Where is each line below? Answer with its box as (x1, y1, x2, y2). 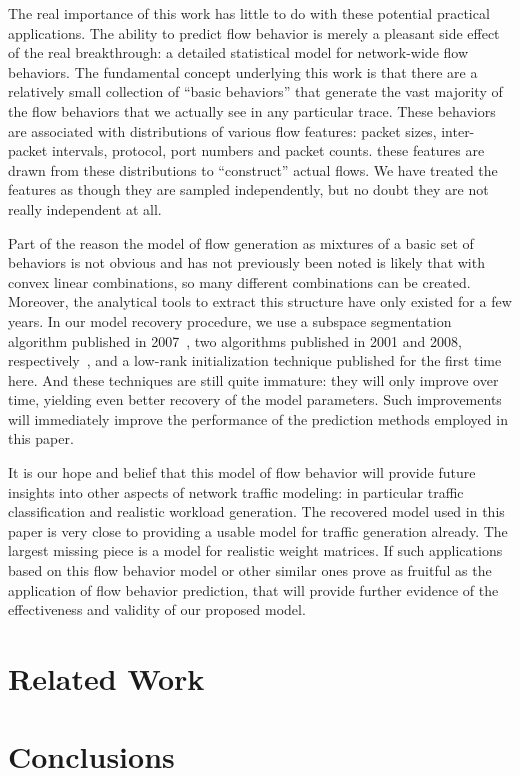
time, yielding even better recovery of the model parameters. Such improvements (8, 389, 502, 410)
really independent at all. (8, 198, 162, 219)
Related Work (8, 658, 205, 698)
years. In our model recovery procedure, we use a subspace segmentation (8, 310, 452, 331)
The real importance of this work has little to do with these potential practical (8, 3, 490, 23)
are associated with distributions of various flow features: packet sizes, (8, 120, 437, 141)
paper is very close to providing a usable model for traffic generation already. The (8, 520, 508, 541)
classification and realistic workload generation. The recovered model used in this (8, 501, 505, 522)
